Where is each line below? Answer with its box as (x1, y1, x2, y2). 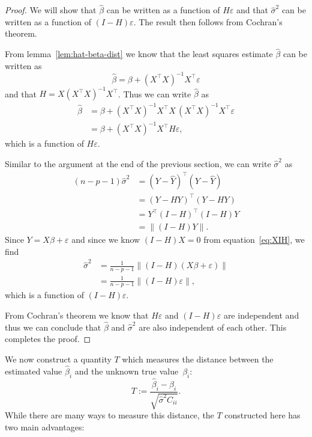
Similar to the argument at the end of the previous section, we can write (5, 157, 271, 170)
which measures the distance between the (122, 353, 274, 365)
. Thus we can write (118, 87, 191, 100)
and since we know (71, 233, 140, 246)
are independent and (223, 309, 299, 322)
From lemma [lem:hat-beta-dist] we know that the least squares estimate (5, 47, 273, 60)
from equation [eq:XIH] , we (203, 233, 305, 246)
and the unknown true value (74, 364, 179, 377)
